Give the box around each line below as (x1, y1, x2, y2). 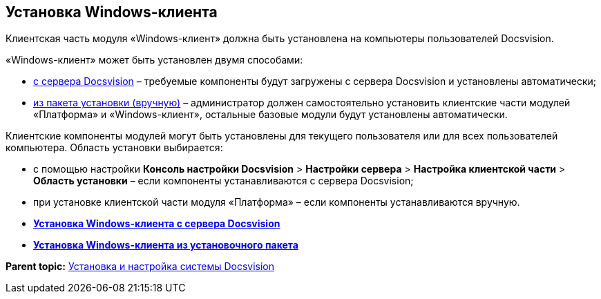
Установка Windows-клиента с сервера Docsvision (33, 218, 280, 230)
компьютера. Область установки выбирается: (6, 142, 223, 154)
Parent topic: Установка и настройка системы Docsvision (6, 260, 274, 273)
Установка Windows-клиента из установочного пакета (33, 239, 298, 251)
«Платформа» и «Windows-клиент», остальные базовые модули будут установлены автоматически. (33, 108, 508, 121)
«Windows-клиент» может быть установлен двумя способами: (6, 54, 303, 66)
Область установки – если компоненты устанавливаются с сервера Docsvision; (33, 175, 414, 187)
